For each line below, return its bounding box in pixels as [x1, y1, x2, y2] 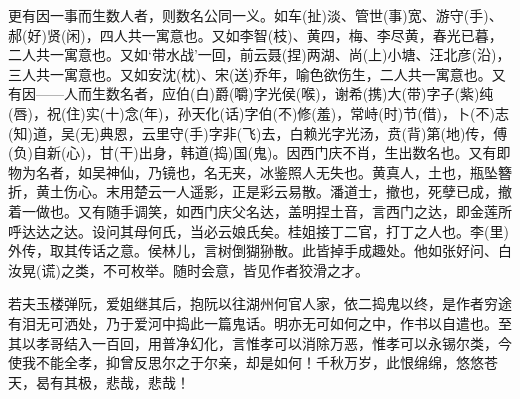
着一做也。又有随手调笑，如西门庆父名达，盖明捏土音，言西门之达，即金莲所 [8, 200, 512, 221]
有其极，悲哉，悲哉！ [49, 371, 190, 392]
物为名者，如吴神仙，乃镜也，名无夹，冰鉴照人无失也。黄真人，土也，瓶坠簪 [8, 161, 512, 182]
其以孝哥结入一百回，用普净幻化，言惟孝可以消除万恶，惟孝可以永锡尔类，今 [8, 332, 512, 353]
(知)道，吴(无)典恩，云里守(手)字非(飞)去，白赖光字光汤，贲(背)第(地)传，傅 [8, 122, 508, 143]
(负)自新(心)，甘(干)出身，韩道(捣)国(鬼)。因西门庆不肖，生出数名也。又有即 [8, 142, 511, 163]
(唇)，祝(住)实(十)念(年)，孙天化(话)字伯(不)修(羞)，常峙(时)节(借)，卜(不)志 [8, 102, 509, 123]
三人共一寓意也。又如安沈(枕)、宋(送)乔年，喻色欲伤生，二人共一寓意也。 [8, 63, 492, 84]
